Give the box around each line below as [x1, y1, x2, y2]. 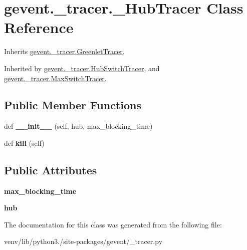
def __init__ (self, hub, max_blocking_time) [4, 121, 153, 131]
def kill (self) [4, 137, 45, 148]
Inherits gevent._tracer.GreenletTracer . [4, 46, 125, 57]
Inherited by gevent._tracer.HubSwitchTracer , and [4, 63, 160, 73]
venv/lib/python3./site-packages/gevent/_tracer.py [4, 236, 163, 246]
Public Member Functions [4, 97, 141, 113]
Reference [4, 17, 74, 38]
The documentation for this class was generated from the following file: [4, 219, 222, 229]
